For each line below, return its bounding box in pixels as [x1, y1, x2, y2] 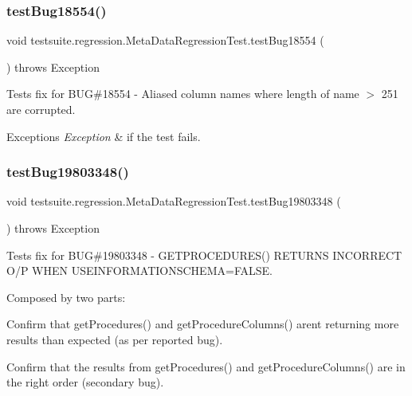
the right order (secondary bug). [6, 374, 164, 390]
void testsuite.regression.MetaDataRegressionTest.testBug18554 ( [6, 32, 324, 49]
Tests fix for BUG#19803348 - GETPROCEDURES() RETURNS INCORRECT [6, 246, 402, 263]
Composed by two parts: [6, 288, 126, 305]
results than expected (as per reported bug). [6, 331, 223, 347]
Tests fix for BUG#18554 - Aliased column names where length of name [6, 85, 359, 102]
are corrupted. [6, 101, 76, 117]
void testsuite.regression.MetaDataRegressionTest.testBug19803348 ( [6, 193, 341, 210]
